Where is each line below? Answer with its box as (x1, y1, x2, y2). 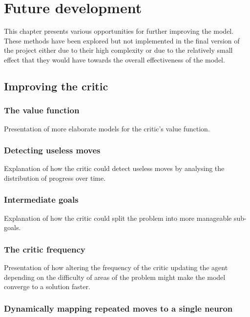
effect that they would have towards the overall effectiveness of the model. (4, 54, 225, 64)
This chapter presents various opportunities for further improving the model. (4, 26, 234, 36)
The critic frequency (4, 243, 85, 255)
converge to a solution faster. (4, 281, 90, 292)
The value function (4, 104, 80, 116)
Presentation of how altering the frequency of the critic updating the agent (4, 262, 228, 273)
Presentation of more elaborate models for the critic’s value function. (4, 123, 210, 133)
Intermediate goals (4, 193, 79, 206)
